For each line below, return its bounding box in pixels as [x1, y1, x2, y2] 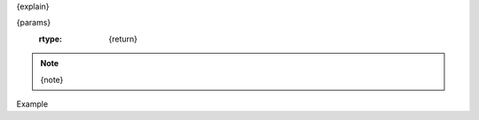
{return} [108, 34, 137, 44]
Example [16, 98, 49, 109]
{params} [16, 18, 51, 28]
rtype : [38, 34, 62, 44]
